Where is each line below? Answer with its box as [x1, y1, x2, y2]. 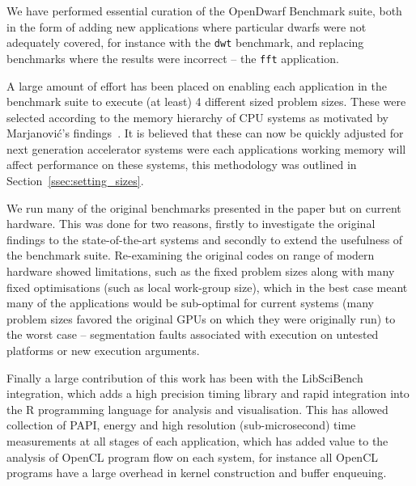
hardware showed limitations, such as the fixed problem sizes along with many [6, 263, 395, 280]
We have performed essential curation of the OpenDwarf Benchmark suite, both [6, 2, 402, 19]
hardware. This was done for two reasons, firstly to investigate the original [6, 215, 376, 232]
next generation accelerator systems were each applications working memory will [6, 140, 406, 157]
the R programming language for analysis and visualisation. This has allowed [6, 400, 388, 417]
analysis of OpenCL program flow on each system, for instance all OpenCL [6, 448, 378, 465]
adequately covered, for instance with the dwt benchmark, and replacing [6, 34, 364, 51]
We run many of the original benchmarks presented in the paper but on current [6, 199, 401, 216]
